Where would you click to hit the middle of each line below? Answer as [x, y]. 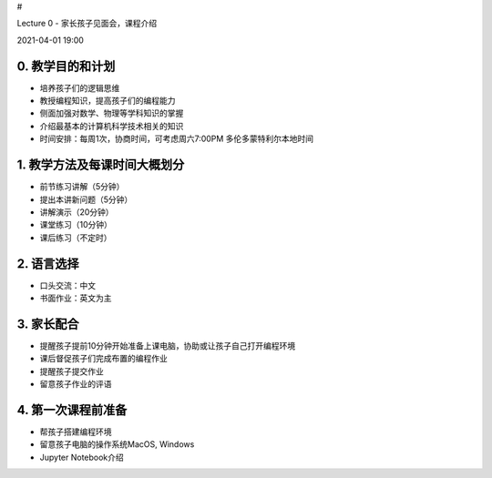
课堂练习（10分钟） [76, 225]
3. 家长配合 [48, 324]
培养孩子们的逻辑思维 [80, 87]
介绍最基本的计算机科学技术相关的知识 [112, 126]
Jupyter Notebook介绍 [82, 457]
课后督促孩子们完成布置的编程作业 [103, 359]
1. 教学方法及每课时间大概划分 [101, 165]
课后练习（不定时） [76, 238]
